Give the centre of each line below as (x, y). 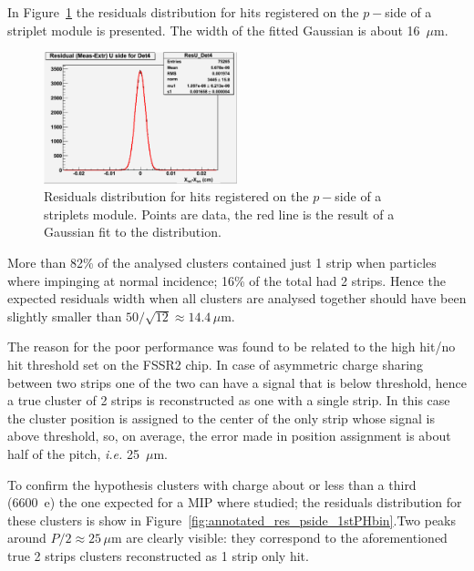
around (27, 538)
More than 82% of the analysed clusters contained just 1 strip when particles (222, 262)
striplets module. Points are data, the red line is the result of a (219, 214)
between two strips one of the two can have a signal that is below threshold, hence (237, 382)
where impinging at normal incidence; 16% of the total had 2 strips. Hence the (227, 280)
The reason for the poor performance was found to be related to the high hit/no (232, 347)
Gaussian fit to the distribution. (133, 232)
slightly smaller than (65, 316)
